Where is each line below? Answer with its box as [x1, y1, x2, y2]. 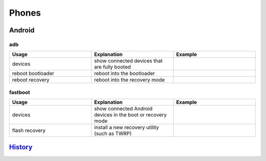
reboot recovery [12, 77, 50, 83]
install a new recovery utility [94, 124, 160, 131]
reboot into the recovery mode [94, 77, 165, 83]
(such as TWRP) [94, 130, 132, 137]
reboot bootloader [12, 70, 54, 77]
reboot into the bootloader [94, 70, 155, 77]
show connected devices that [94, 57, 163, 64]
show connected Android [94, 106, 153, 112]
